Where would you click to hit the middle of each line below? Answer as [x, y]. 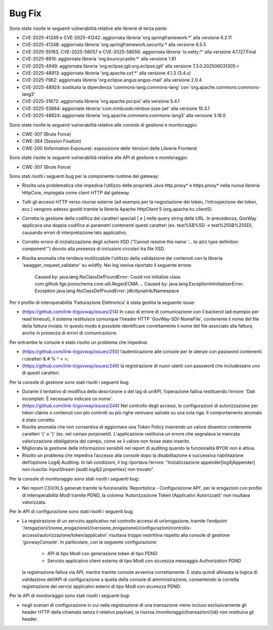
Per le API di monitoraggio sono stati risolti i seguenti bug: [70, 596]
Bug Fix [25, 13]
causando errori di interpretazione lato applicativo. [75, 232]
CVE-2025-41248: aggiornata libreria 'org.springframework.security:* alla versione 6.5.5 [114, 45]
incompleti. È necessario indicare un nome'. [67, 399]
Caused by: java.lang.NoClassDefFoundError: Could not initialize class [108, 277]
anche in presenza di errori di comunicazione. [70, 333]
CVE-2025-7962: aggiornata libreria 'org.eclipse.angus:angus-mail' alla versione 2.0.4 [112, 80]
